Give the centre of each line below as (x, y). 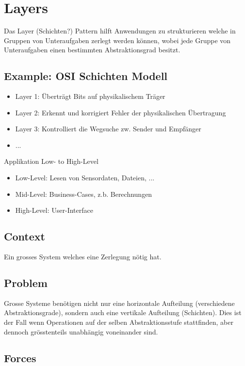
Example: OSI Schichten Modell (86, 76)
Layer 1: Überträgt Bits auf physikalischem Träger (90, 96)
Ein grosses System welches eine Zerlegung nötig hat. (83, 257)
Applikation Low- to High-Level (51, 161)
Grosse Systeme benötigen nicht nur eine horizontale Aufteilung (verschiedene (119, 303)
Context (24, 236)
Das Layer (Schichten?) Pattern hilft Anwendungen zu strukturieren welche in (120, 31)
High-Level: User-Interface (54, 210)
